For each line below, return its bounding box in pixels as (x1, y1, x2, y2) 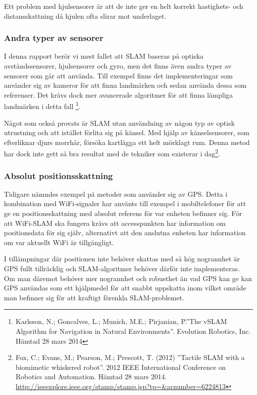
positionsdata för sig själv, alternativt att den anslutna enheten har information (4, 227, 246, 238)
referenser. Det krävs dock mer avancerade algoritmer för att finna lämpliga (4, 89, 233, 100)
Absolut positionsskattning (4, 169, 113, 181)
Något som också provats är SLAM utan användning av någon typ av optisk (4, 117, 235, 128)
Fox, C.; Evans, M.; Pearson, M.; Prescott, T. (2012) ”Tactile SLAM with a (15, 352, 245, 362)
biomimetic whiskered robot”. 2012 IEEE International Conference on (15, 361, 226, 372)
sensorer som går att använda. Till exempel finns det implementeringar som (4, 70, 233, 80)
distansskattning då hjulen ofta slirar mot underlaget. (4, 10, 167, 21)
